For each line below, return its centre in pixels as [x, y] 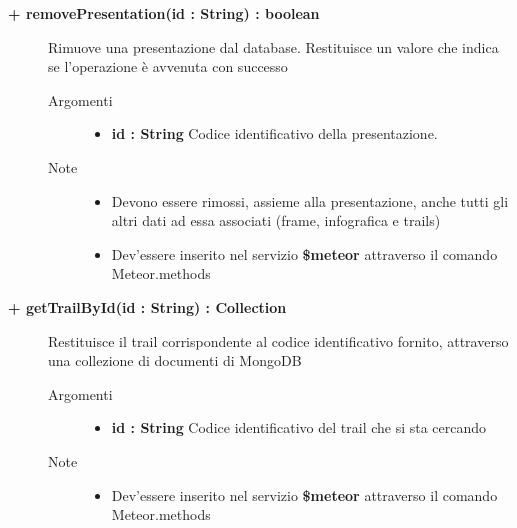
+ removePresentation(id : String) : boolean [164, 13]
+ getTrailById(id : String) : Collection [147, 306]
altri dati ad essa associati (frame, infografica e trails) [276, 220]
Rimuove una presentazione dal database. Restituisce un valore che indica [273, 46]
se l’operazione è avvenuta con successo [168, 66]
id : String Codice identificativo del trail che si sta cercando [299, 427]
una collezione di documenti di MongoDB [175, 360]
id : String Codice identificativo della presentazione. [274, 133]
